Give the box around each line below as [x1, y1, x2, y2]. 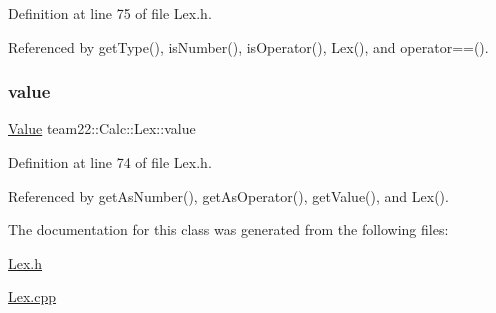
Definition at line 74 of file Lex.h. [8, 152, 212, 172]
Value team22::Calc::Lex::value [8, 118, 196, 139]
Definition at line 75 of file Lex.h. [8, 3, 212, 23]
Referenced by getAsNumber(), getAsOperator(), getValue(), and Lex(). [8, 185, 449, 206]
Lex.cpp [8, 286, 57, 307]
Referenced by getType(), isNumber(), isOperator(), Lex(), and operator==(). [8, 36, 489, 57]
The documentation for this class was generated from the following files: [8, 219, 449, 240]
